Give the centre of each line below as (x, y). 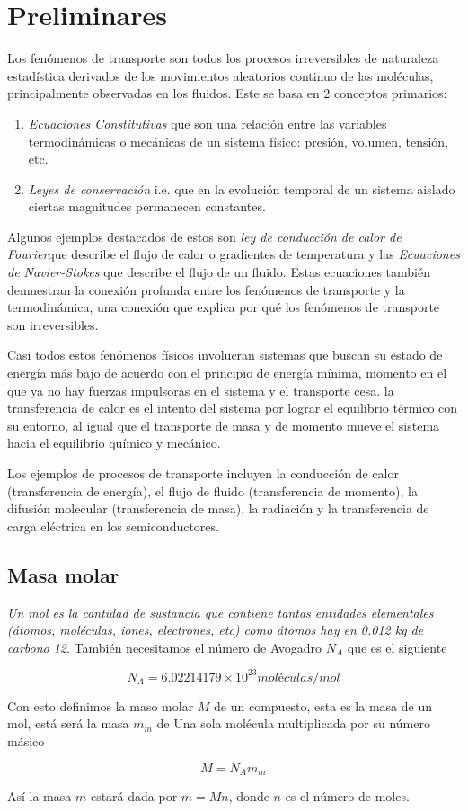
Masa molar (63, 574)
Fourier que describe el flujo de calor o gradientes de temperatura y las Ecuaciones (234, 254)
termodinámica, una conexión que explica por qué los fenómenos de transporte (224, 307)
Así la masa (40, 796)
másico (26, 741)
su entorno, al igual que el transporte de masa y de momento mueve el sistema (224, 425)
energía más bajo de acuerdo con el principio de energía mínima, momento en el (227, 373)
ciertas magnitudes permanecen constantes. (147, 206)
